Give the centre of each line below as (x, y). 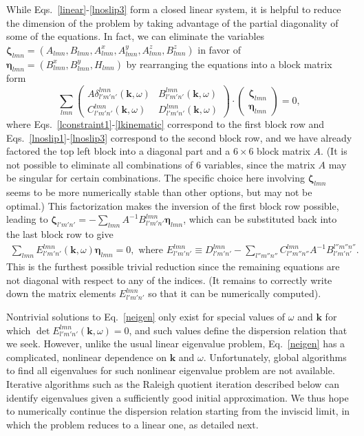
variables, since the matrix (259, 164)
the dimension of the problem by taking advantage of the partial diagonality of (172, 22)
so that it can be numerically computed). (235, 293)
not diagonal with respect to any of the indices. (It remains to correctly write (169, 280)
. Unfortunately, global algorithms (275, 357)
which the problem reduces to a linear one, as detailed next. (132, 424)
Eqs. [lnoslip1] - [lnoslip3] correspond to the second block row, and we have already (179, 137)
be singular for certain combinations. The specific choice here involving (156, 178)
